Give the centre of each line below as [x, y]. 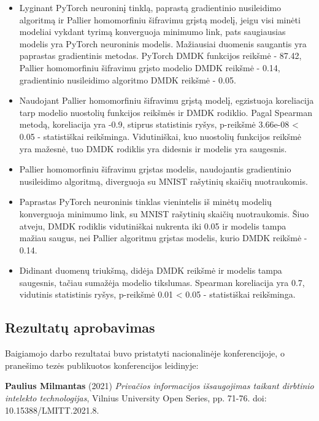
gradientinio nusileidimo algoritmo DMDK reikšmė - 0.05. [128, 79]
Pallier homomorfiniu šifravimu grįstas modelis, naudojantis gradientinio [155, 169]
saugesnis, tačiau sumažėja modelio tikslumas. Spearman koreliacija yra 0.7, [162, 282]
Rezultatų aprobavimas [80, 327]
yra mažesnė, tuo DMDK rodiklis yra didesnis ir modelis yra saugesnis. [153, 148]
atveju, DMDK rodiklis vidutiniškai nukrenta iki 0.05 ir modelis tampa [153, 226]
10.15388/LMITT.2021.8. [52, 410]
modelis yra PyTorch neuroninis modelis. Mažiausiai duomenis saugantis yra [163, 43]
